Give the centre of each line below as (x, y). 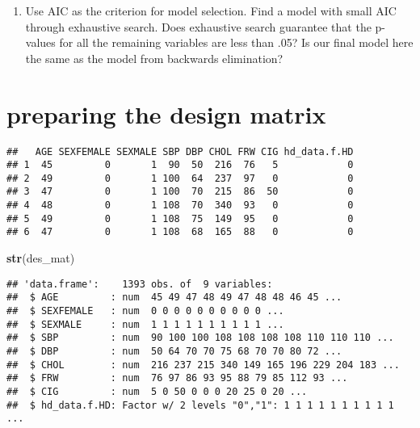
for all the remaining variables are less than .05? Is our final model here (236, 42)
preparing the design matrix (166, 113)
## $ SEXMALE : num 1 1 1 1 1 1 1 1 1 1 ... (145, 324)
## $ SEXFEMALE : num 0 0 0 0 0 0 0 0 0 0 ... (145, 311)
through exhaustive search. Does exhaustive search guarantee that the (198, 26)
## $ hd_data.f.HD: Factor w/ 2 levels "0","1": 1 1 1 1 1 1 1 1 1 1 (200, 405)
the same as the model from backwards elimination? (154, 58)
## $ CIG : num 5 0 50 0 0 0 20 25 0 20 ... (157, 391)
